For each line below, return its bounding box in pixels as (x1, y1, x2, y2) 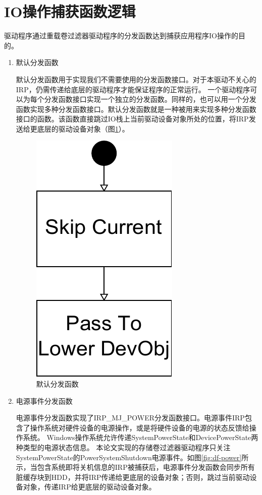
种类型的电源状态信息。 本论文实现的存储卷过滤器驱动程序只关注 (16, 442, 231, 453)
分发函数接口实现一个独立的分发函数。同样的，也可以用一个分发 (44, 94, 256, 104)
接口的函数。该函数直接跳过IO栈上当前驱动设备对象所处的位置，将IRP (16, 113, 249, 124)
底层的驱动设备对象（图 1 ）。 (37, 123, 129, 134)
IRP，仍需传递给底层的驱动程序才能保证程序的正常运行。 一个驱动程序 (16, 84, 250, 94)
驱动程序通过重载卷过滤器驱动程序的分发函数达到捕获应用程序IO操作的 (4, 30, 238, 41)
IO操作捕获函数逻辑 (4, 1, 136, 22)
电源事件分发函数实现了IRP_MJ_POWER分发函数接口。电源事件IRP (16, 412, 245, 423)
